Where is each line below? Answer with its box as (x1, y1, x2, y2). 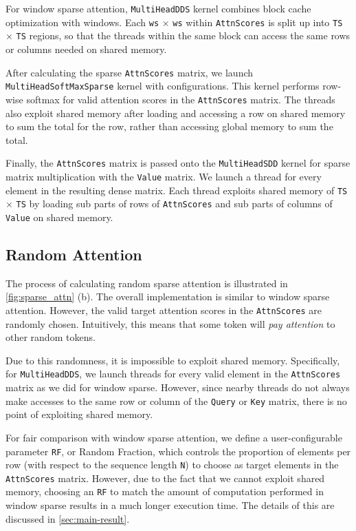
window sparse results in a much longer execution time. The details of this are (5, 498, 335, 512)
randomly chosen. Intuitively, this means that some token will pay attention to (5, 316, 335, 331)
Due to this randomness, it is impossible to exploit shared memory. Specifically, (5, 353, 340, 367)
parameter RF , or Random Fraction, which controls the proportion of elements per (5, 444, 351, 458)
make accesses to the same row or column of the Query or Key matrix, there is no (5, 393, 347, 408)
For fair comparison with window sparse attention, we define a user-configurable (5, 430, 342, 444)
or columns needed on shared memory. (5, 41, 167, 56)
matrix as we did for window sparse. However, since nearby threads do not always (5, 380, 350, 395)
